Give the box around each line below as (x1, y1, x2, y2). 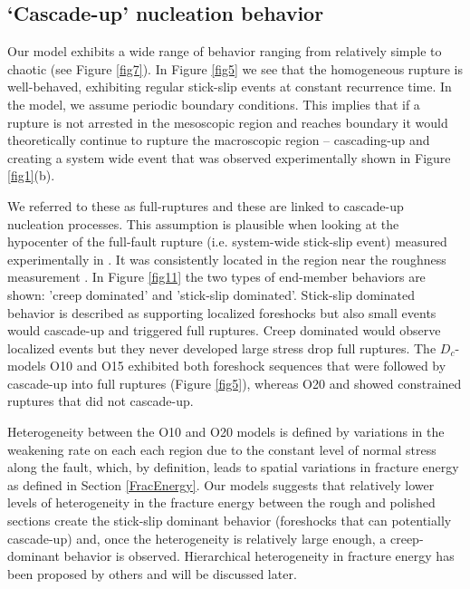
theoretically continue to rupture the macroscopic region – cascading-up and (7, 130, 430, 150)
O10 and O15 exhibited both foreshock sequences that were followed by (50, 356, 446, 375)
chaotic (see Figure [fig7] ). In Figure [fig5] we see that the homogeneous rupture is (7, 59, 463, 78)
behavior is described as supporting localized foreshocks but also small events (7, 303, 436, 322)
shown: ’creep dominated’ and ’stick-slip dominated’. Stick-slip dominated (7, 285, 415, 304)
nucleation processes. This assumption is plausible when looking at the (7, 214, 399, 233)
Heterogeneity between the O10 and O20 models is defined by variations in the (7, 422, 445, 441)
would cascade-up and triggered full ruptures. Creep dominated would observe (7, 321, 441, 340)
